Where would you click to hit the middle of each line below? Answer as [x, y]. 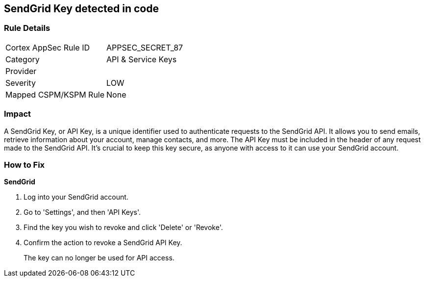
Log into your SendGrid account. [76, 197]
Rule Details [27, 28]
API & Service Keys [142, 59]
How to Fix [25, 165]
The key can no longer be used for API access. [99, 258]
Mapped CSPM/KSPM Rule [55, 94]
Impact [18, 114]
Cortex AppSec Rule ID [48, 47]
